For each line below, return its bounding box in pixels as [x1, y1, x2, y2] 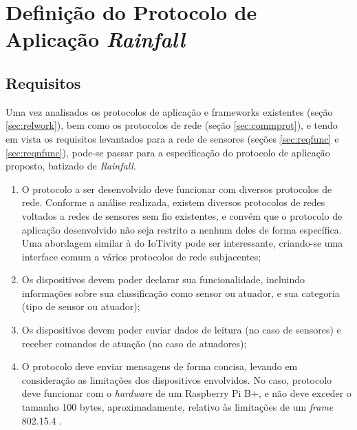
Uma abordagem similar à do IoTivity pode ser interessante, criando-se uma [21, 236, 343, 250]
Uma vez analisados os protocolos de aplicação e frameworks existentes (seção [6, 104, 333, 119]
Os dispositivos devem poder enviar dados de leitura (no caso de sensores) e [21, 322, 341, 337]
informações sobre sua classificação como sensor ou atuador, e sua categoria [21, 285, 340, 300]
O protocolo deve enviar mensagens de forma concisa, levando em [21, 359, 298, 373]
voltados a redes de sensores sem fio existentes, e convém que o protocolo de [21, 208, 343, 223]
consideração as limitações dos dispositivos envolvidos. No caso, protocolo [21, 372, 332, 387]
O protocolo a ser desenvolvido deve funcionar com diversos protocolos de [21, 181, 332, 196]
